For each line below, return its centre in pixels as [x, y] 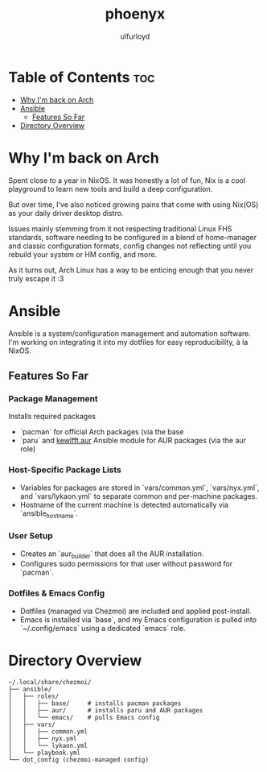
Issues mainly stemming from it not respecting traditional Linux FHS [120, 228]
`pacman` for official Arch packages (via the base [102, 432]
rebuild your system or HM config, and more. [83, 254]
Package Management [53, 398]
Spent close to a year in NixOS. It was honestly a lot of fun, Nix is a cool [127, 180]
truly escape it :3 [36, 278]
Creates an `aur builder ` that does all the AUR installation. [112, 554]
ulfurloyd [135, 36]
